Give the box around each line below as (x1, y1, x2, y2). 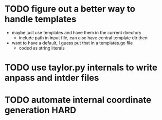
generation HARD (4, 105, 76, 116)
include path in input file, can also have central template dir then (18, 35, 148, 41)
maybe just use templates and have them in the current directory (11, 30, 142, 35)
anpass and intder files (4, 73, 99, 83)
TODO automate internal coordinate (4, 94, 152, 105)
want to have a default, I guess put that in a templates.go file (11, 40, 133, 45)
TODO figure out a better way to (4, 3, 136, 15)
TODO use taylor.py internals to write (4, 62, 158, 73)
